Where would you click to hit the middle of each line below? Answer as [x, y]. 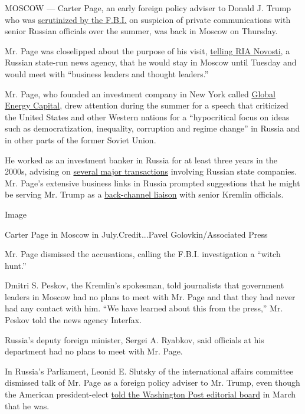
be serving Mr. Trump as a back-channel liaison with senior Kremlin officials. [144, 194]
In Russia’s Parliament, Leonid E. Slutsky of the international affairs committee [149, 371]
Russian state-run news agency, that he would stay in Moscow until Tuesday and [151, 62]
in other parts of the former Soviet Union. [81, 139]
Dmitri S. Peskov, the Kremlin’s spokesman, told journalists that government [145, 285]
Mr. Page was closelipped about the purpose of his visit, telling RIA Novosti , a [147, 50]
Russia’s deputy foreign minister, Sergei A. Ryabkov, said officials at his [135, 339]
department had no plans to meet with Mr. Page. [94, 351]
